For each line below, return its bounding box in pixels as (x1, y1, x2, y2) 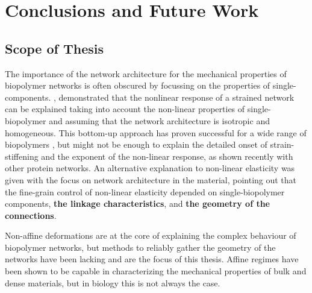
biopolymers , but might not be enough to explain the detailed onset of (5, 138, 267, 151)
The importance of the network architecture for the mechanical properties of (5, 67, 287, 80)
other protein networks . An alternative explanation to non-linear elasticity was (5, 162, 295, 174)
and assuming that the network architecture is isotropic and (49, 114, 270, 127)
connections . (5, 209, 57, 221)
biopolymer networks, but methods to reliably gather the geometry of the (5, 241, 276, 253)
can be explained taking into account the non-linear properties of (5, 102, 245, 115)
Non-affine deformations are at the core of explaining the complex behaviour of (5, 229, 296, 242)
